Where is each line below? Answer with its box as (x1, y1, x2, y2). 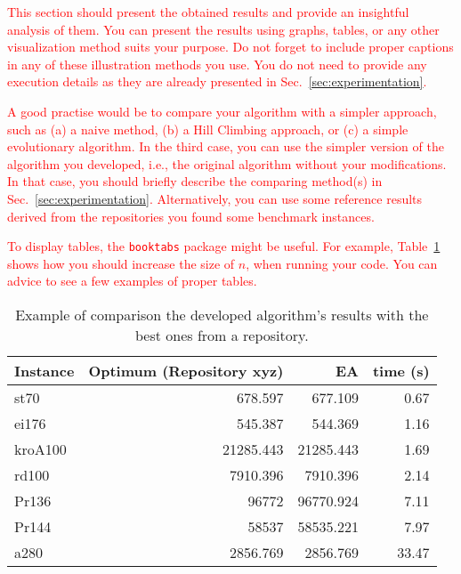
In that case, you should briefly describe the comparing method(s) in (7, 172, 383, 190)
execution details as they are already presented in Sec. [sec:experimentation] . (7, 72, 427, 91)
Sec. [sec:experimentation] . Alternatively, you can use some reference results (7, 189, 423, 207)
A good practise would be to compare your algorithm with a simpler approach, (7, 101, 437, 120)
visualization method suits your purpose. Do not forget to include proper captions (7, 37, 454, 56)
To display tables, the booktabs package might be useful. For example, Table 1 (7, 237, 441, 255)
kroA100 (14, 438, 67, 459)
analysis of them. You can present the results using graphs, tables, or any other (7, 20, 440, 38)
